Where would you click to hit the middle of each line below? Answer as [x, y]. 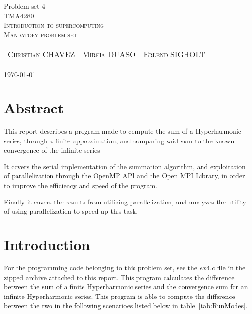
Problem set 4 [25, 6]
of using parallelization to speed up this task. [71, 211]
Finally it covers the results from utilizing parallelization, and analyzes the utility [125, 201]
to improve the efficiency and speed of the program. [81, 185]
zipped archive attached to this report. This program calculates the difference [119, 277]
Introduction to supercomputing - [56, 25]
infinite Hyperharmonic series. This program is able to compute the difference [119, 296]
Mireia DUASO [109, 54]
